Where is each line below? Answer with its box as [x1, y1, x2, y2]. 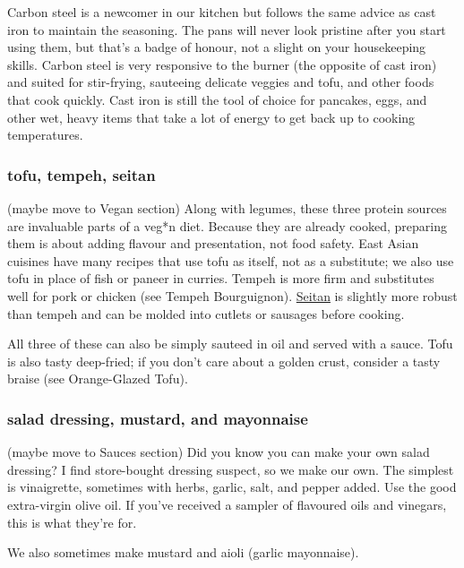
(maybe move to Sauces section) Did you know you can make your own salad [7, 443, 430, 461]
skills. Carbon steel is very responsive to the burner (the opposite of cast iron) [7, 55, 437, 73]
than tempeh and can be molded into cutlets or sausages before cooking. [7, 304, 405, 323]
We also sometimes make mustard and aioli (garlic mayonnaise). [7, 543, 359, 562]
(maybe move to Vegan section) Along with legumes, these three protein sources [7, 198, 447, 217]
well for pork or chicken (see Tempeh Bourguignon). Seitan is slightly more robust [7, 286, 458, 305]
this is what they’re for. [7, 512, 137, 531]
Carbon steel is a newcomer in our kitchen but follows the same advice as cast [7, 3, 436, 21]
